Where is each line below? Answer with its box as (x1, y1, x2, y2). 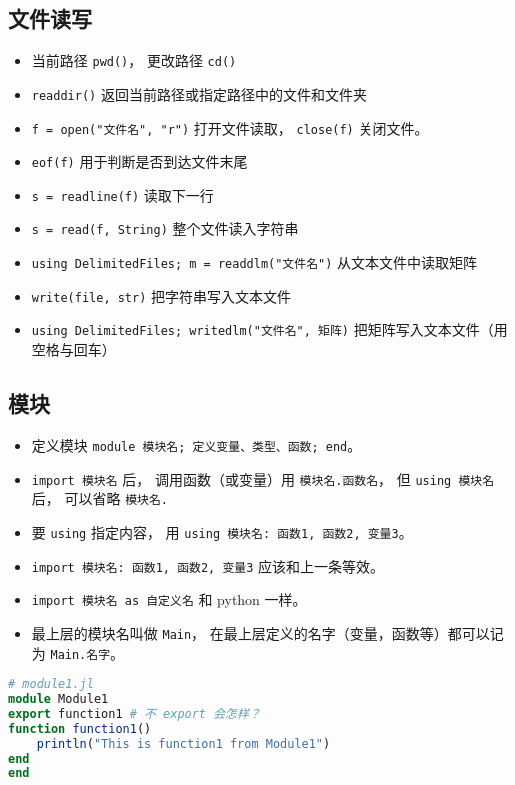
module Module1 (8, 692, 109, 707)
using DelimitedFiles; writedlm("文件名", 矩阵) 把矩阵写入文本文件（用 (31, 319, 508, 340)
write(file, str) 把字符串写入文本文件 (31, 285, 292, 306)
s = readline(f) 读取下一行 (31, 184, 214, 205)
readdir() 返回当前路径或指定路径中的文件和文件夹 (31, 83, 367, 104)
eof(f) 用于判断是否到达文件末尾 (31, 151, 248, 172)
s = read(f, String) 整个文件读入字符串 (31, 218, 299, 239)
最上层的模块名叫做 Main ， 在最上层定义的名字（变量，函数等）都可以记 (31, 622, 504, 643)
